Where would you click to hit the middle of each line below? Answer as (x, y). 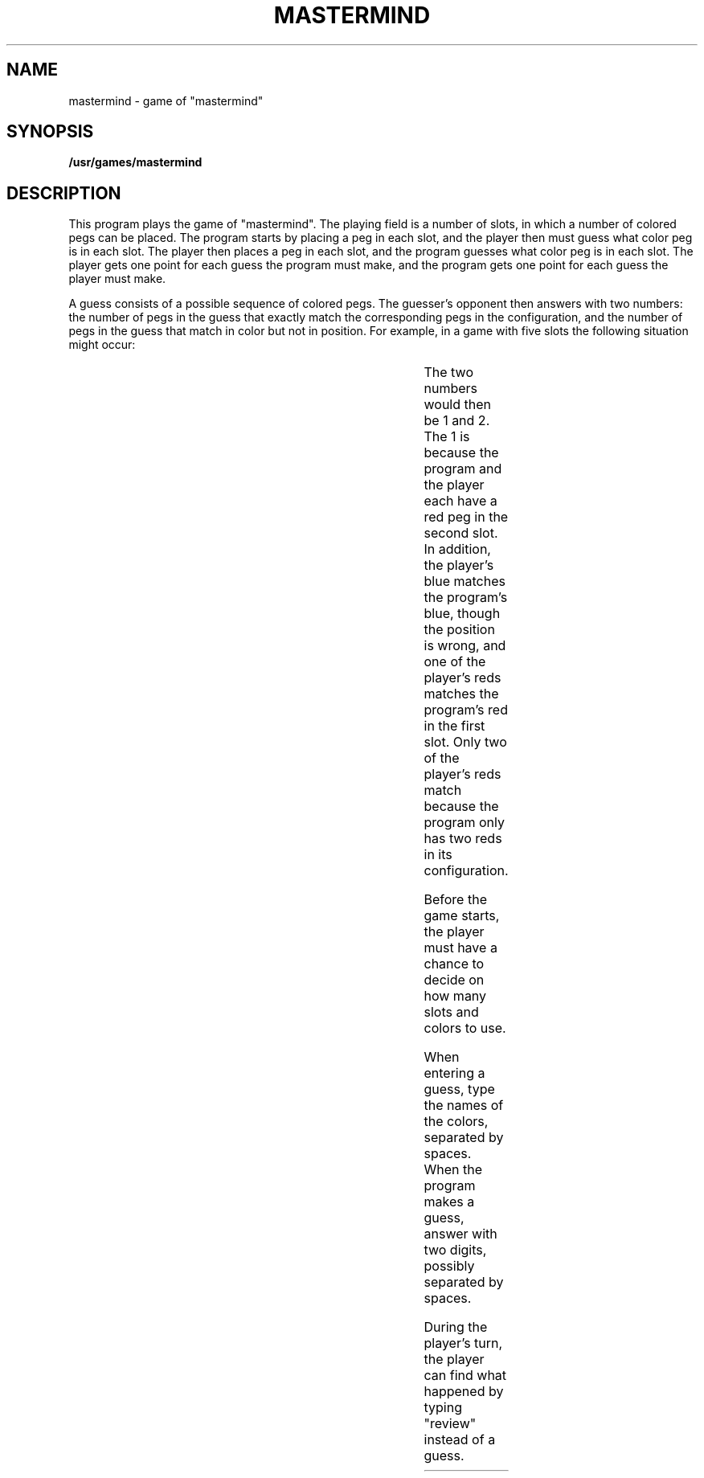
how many (455, 996)
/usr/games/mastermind (135, 162)
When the (453, 1170)
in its (438, 855)
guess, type (459, 1089)
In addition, (457, 549)
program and (463, 469)
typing (443, 1408)
